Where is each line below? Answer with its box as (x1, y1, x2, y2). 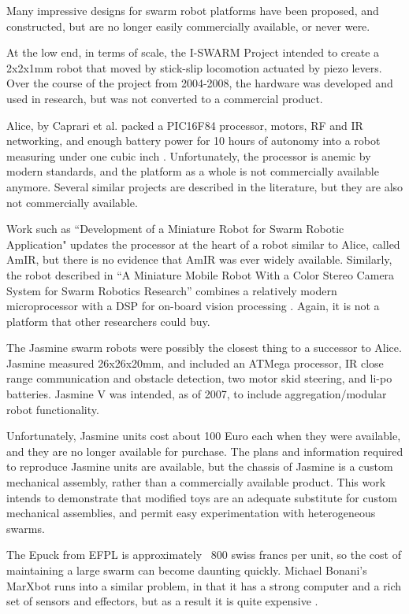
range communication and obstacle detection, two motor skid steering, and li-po (6, 370, 392, 387)
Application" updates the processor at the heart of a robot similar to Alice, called (6, 235, 400, 252)
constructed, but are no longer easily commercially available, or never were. (6, 17, 370, 34)
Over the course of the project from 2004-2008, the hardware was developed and (6, 75, 393, 91)
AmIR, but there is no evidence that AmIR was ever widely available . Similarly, (6, 251, 392, 268)
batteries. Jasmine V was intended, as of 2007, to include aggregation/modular (6, 386, 387, 402)
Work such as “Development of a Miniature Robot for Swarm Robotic (6, 220, 344, 237)
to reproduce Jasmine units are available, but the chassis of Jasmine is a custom (6, 458, 393, 475)
